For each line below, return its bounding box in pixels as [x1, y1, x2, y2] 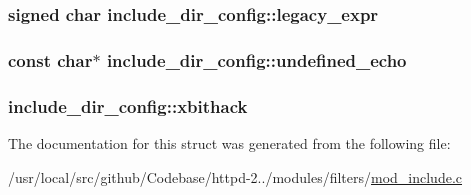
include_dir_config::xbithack [8, 93, 248, 118]
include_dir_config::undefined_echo [106, 47, 407, 72]
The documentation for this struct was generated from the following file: [8, 132, 451, 153]
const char [8, 47, 93, 72]
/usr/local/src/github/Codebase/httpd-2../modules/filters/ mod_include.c [8, 166, 463, 187]
